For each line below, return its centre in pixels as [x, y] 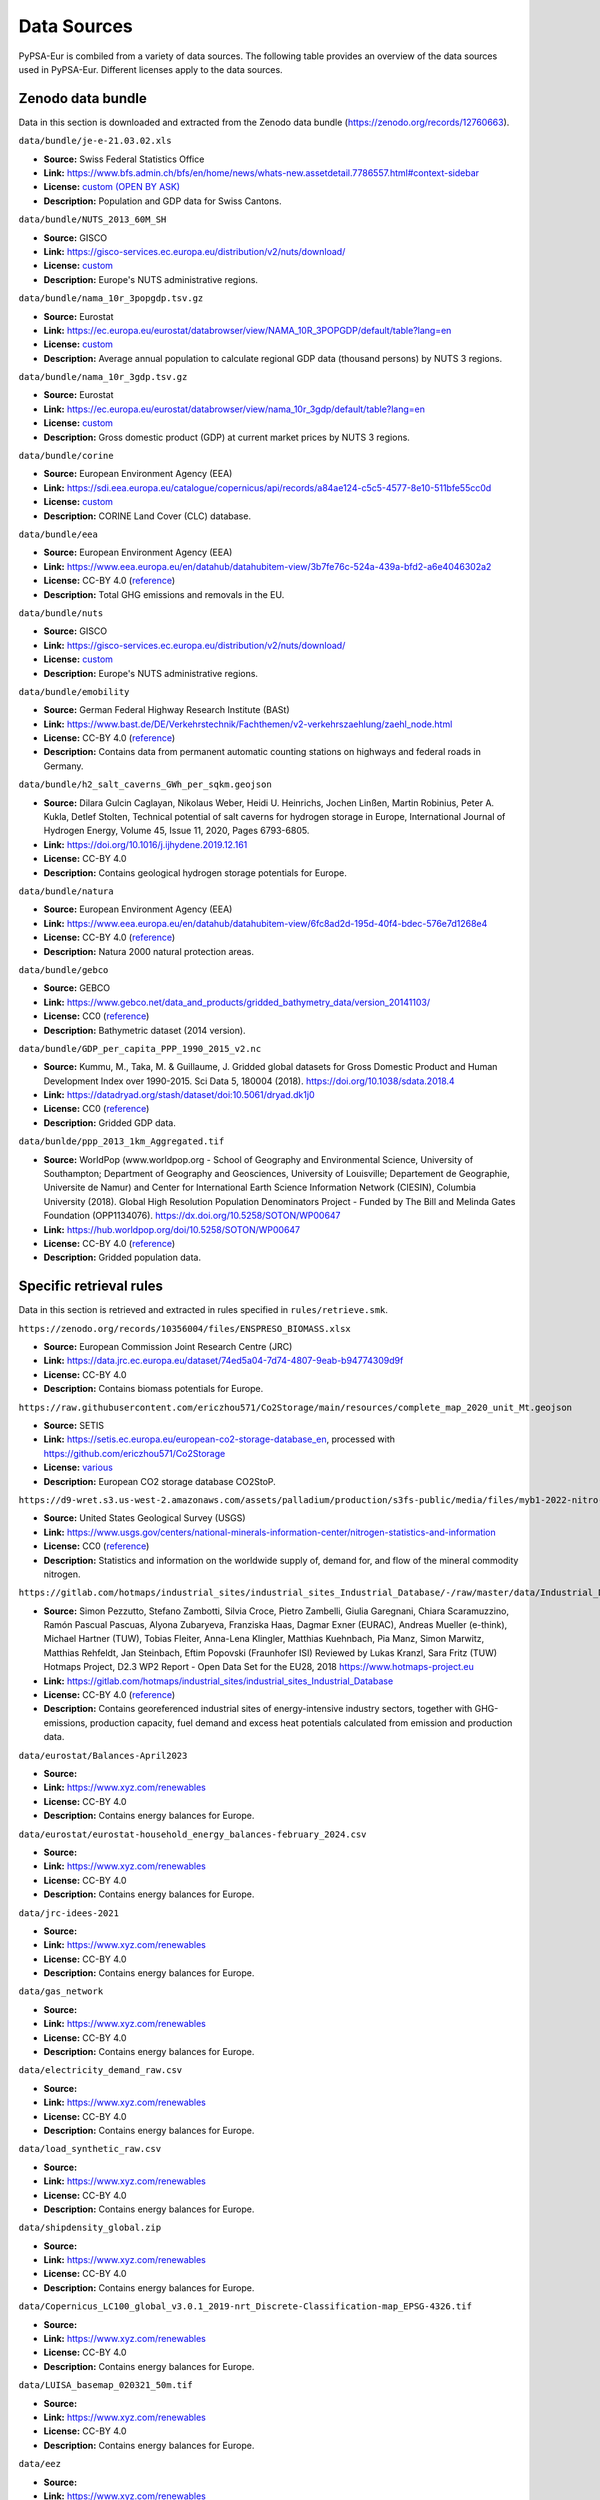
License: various [78, 1467]
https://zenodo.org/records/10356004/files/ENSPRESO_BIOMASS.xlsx [185, 1328]
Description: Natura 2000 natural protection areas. [149, 951]
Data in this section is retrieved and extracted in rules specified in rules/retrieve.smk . [203, 1310]
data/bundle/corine [66, 456]
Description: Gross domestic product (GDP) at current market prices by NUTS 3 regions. [226, 437]
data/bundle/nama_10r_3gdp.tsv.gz [103, 377]
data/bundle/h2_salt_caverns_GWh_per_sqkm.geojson [145, 784]
